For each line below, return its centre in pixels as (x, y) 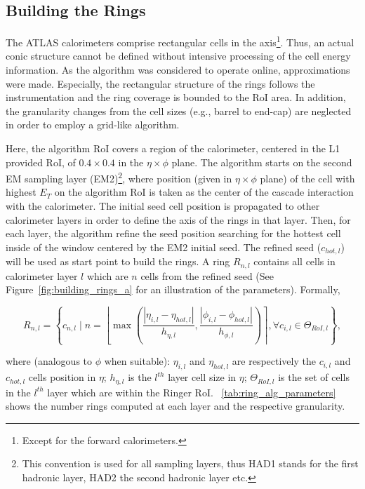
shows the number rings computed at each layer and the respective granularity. (175, 406)
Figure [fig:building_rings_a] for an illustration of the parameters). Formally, (173, 289)
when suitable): (137, 361)
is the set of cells (314, 377)
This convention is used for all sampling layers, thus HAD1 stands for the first (190, 463)
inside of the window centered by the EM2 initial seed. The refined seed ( (164, 247)
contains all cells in (294, 261)
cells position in (62, 377)
